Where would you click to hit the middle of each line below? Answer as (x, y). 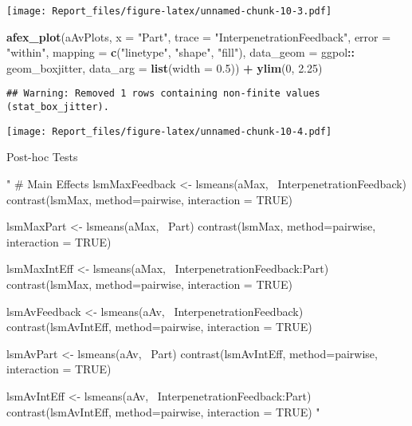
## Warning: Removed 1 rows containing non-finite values (163, 94)
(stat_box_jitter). (58, 107)
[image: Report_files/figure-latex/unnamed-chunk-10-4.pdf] (169, 131)
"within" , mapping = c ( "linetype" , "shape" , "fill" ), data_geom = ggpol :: (180, 52)
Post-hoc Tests (42, 157)
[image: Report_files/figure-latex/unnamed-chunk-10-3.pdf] (169, 11)
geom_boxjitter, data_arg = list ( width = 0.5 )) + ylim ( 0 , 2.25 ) (165, 67)
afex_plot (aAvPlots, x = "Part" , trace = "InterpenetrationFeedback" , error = (199, 36)
